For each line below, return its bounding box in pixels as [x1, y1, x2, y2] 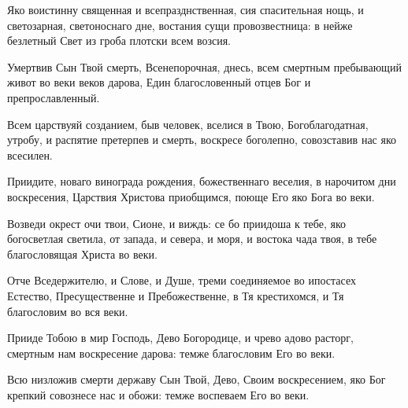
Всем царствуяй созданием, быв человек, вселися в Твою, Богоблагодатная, [7, 116, 369, 132]
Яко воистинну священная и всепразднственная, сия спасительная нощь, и [7, 2, 364, 17]
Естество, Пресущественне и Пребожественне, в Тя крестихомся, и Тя [7, 287, 344, 303]
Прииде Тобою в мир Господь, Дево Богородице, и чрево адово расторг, [7, 329, 354, 346]
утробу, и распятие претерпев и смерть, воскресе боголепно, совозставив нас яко [7, 131, 396, 148]
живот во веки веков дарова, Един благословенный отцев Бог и [7, 74, 311, 90]
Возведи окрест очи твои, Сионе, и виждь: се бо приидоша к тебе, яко [7, 215, 346, 231]
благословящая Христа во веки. [7, 245, 158, 262]
